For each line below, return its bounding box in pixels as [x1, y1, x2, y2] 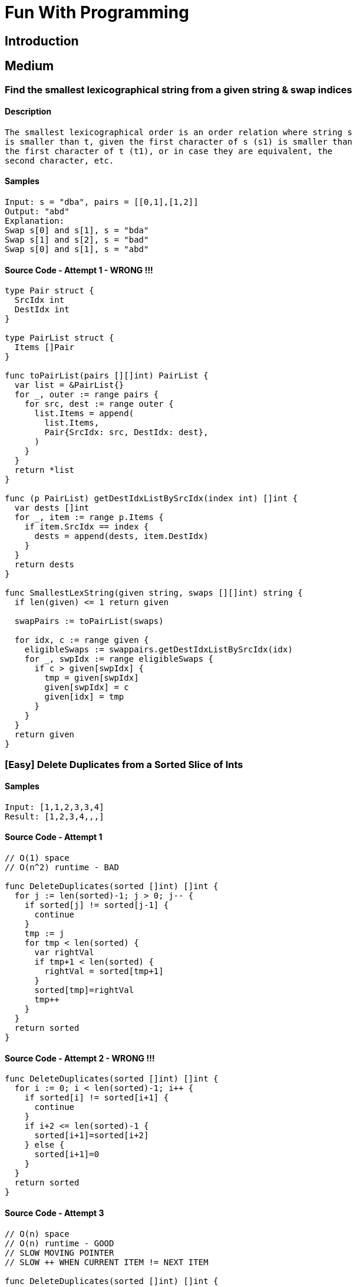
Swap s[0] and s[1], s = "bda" [5, 226, 149, 236]
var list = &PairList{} [14, 380, 124, 390]
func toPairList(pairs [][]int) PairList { [5, 371, 209, 381]
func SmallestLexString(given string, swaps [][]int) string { [5, 588, 303, 598]
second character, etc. [5, 155, 114, 165]
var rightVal [34, 948, 94, 958]
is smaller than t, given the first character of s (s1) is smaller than [5, 136, 353, 146]
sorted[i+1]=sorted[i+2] [34, 1131, 149, 1141]
